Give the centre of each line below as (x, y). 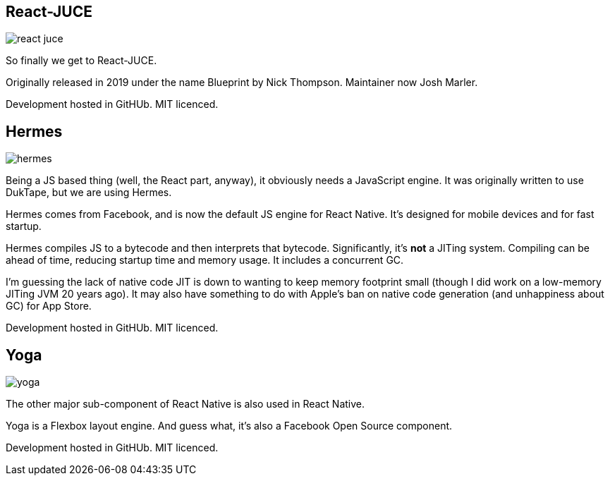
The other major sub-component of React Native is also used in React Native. (185, 404)
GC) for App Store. (49, 306)
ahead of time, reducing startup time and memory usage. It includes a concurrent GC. (205, 260)
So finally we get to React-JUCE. (81, 61)
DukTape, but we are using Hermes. (89, 193)
